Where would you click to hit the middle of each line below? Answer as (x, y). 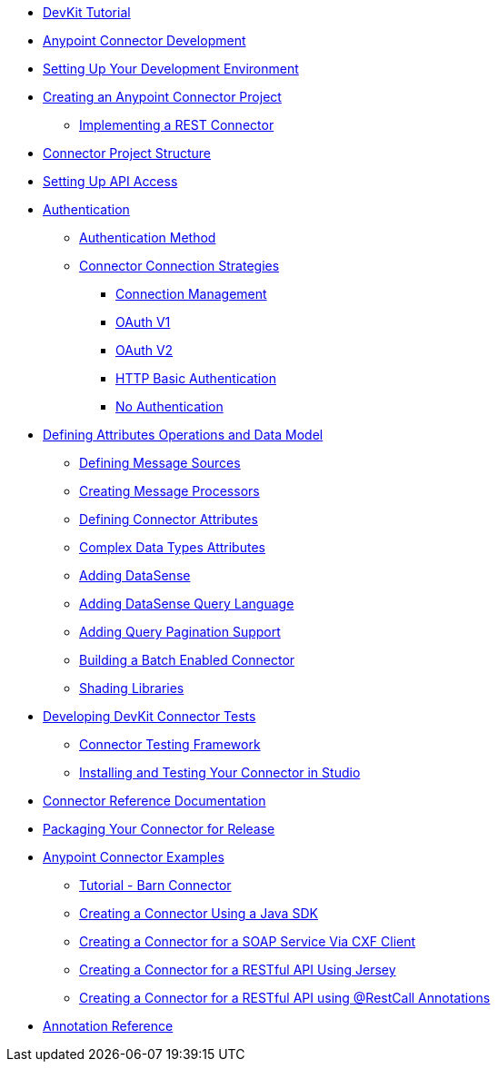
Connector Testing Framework (170, 744)
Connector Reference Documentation (154, 801)
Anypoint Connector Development (144, 40)
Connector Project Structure (127, 153)
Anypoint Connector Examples (134, 857)
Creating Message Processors (169, 491)
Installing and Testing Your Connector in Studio (220, 772)
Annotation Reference (108, 1026)
